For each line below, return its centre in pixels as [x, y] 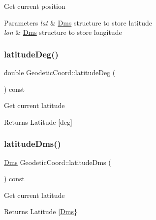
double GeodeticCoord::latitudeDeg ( [60, 72]
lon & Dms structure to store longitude [63, 32]
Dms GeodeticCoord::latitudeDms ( [58, 162]
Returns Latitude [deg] [38, 122]
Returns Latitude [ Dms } [41, 211]
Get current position [35, 6]
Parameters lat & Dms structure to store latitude [78, 22]
